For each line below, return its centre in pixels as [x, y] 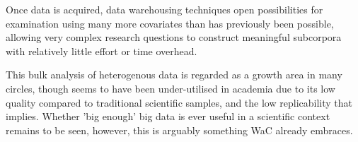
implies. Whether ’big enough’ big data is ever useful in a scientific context [168, 116]
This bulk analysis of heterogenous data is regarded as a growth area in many [174, 75]
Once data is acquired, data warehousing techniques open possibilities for [164, 9]
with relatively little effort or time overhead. [102, 51]
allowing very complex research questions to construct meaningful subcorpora [174, 37]
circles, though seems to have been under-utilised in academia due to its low [171, 88]
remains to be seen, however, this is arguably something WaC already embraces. [179, 130]
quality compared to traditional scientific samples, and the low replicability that [179, 102]
